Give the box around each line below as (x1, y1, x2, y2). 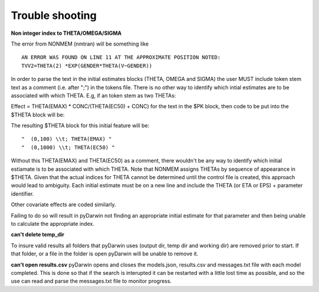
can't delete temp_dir (11, 231, 64, 238)
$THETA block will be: (11, 111, 65, 118)
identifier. (11, 190, 34, 197)
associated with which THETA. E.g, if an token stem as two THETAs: (11, 92, 177, 99)
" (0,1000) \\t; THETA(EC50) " (21, 144, 115, 151)
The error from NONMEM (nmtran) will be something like (11, 40, 149, 47)
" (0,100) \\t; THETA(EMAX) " (21, 136, 112, 142)
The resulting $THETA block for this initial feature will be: (11, 122, 150, 129)
